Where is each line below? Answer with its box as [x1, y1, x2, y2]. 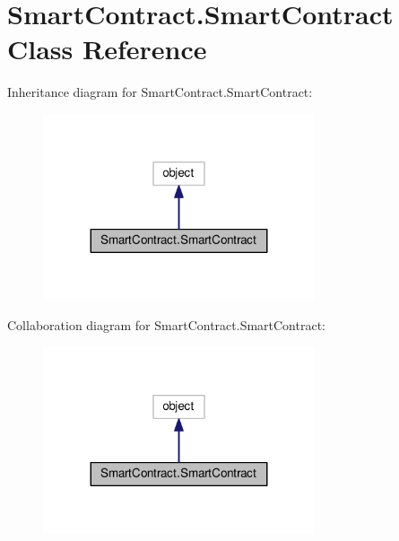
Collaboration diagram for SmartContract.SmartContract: [7, 316, 325, 335]
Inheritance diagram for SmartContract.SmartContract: [7, 83, 313, 101]
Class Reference [7, 31, 207, 67]
